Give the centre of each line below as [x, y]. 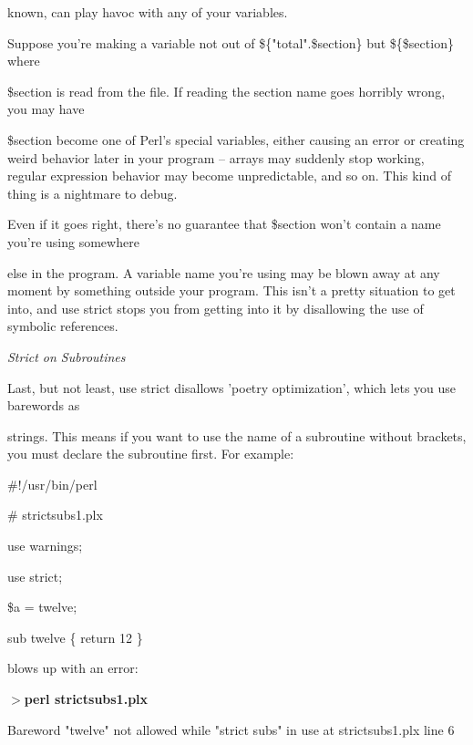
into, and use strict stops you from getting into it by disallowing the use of [216, 308]
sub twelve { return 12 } [75, 637]
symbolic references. [63, 326]
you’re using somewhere [73, 241]
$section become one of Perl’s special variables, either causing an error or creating [236, 139]
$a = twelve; [42, 607]
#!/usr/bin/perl [52, 484]
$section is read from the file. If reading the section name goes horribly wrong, [226, 91]
